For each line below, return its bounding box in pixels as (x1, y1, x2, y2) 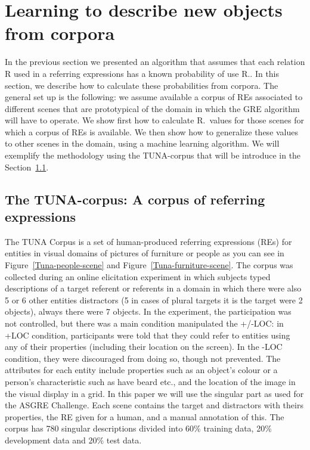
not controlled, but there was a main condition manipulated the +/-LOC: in (5, 317, 284, 329)
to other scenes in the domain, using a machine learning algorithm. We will (5, 137, 280, 150)
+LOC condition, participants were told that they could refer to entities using (5, 328, 290, 341)
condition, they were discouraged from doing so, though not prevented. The (5, 352, 281, 364)
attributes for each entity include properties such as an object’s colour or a (5, 364, 278, 376)
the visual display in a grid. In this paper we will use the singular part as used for (5, 387, 304, 399)
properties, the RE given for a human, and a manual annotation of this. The (5, 410, 284, 423)
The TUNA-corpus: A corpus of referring (5, 190, 265, 208)
